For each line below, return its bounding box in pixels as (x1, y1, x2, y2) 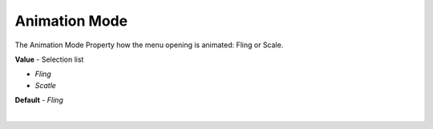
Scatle (34, 80, 56, 90)
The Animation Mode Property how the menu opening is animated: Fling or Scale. (14, 40, 284, 50)
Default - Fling (14, 95, 63, 105)
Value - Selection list (14, 54, 84, 64)
